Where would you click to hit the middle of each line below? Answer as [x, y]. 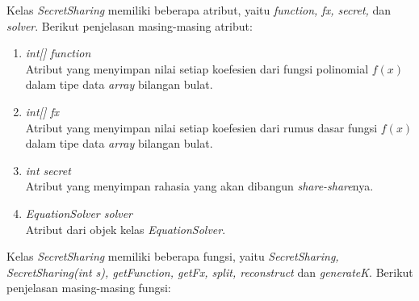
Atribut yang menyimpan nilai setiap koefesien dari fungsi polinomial [197, 68]
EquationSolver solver [79, 213]
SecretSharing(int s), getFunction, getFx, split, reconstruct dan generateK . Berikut [210, 272]
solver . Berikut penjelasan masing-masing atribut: [130, 25]
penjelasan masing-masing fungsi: [89, 288]
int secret [48, 170]
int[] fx [42, 111]
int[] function [58, 53]
